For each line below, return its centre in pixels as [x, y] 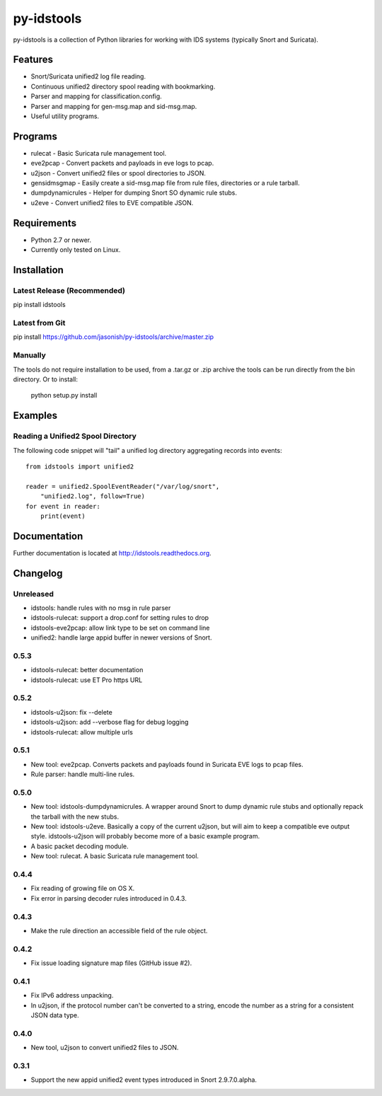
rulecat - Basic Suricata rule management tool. [99, 153]
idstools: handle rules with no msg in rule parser [101, 608]
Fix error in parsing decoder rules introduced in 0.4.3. [109, 898]
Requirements [45, 223]
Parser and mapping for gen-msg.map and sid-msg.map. [114, 106]
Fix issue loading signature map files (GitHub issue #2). [111, 963]
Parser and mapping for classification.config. [96, 96]
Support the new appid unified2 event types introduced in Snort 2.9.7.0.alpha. [144, 1080]
